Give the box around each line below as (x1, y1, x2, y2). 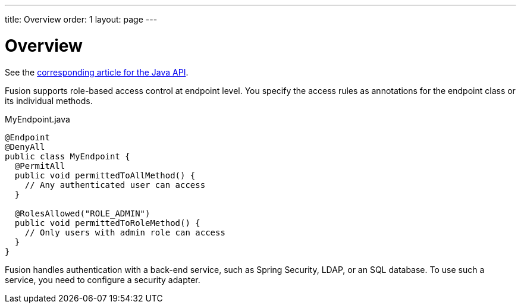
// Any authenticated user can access (24, 180, 206, 190)
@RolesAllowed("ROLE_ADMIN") (14, 208, 150, 218)
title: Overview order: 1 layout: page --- (5, 14, 158, 24)
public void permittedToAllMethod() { (14, 170, 196, 180)
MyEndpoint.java (5, 114, 70, 124)
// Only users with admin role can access (24, 227, 225, 237)
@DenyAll (5, 142, 45, 152)
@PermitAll (14, 161, 65, 171)
